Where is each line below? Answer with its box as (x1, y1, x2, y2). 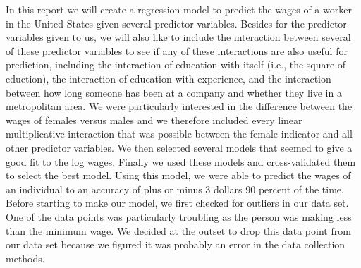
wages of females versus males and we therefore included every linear (6, 112, 302, 127)
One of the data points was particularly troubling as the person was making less (6, 209, 352, 224)
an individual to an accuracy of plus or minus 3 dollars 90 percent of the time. (6, 181, 344, 196)
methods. (6, 250, 45, 265)
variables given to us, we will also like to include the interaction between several (6, 30, 351, 44)
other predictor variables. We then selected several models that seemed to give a (6, 140, 353, 154)
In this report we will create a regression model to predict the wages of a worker (6, 2, 352, 16)
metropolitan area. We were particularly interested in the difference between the (6, 99, 353, 114)
